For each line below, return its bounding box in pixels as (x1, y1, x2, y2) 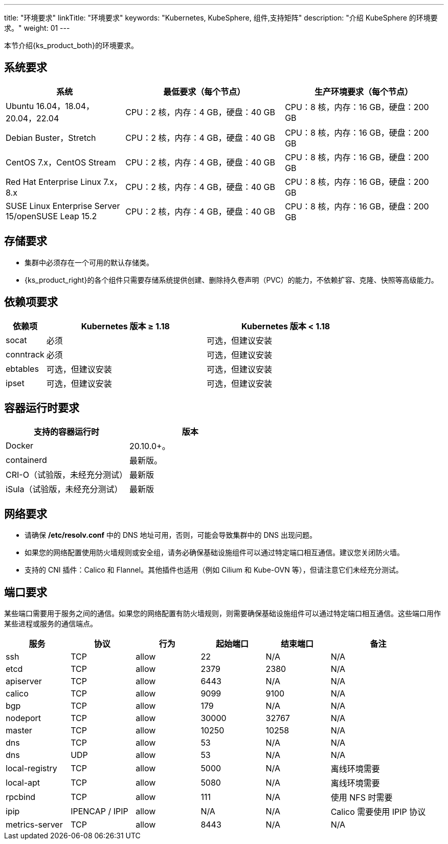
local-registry (6, 763, 57, 774)
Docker (6, 440, 34, 451)
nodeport (6, 713, 41, 724)
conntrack (6, 349, 44, 360)
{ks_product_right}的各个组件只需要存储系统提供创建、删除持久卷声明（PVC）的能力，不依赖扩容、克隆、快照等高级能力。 (25, 275, 438, 284)
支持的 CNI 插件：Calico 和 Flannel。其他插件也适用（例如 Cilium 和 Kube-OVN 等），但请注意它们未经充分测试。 (25, 565, 403, 575)
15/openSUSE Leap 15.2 (6, 210, 97, 221)
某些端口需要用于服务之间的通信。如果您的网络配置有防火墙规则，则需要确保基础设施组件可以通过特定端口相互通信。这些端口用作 (4, 609, 441, 618)
